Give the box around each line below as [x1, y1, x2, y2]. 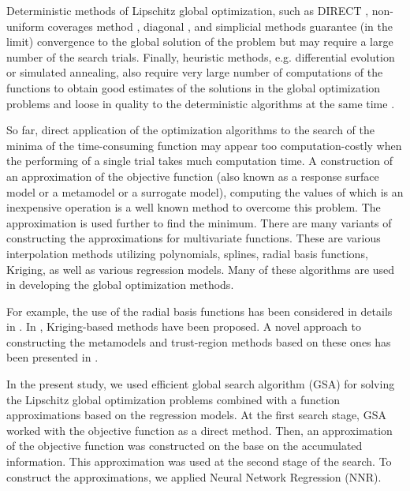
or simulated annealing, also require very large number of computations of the [6, 64, 383, 81]
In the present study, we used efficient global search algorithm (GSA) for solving [6, 376, 395, 392]
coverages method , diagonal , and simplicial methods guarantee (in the [47, 17, 393, 34]
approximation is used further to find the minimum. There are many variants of [6, 214, 392, 231]
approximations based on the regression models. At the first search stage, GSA [6, 407, 386, 423]
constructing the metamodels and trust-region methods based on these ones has [6, 333, 391, 350]
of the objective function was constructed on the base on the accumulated [6, 437, 363, 454]
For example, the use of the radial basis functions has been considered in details [6, 302, 393, 319]
